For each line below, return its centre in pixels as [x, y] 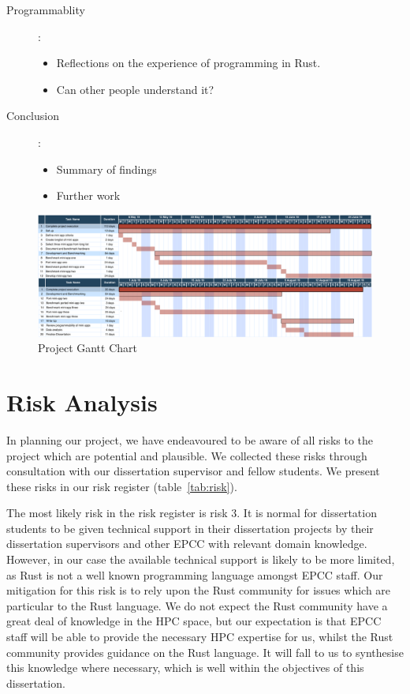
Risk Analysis [82, 401]
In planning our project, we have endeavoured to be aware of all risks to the [190, 439]
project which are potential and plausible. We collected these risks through [187, 455]
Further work [88, 195]
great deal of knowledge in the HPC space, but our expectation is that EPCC [194, 621]
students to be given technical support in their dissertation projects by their [190, 528]
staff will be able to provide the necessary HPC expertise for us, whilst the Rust [200, 637]
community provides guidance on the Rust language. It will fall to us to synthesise [205, 652]
